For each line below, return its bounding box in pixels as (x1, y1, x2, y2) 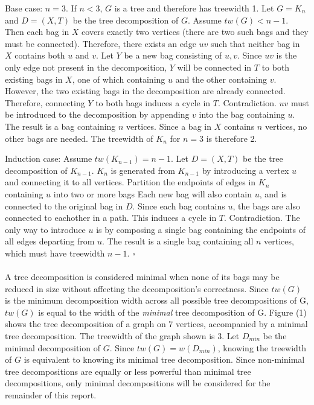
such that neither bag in (211, 37, 300, 49)
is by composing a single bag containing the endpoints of (96, 223, 306, 235)
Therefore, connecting (5, 96, 85, 109)
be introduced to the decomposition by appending (5, 108, 190, 121)
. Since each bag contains (132, 199, 225, 212)
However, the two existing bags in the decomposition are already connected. (5, 85, 286, 97)
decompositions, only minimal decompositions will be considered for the (5, 377, 271, 389)
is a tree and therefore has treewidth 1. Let (114, 2, 274, 14)
